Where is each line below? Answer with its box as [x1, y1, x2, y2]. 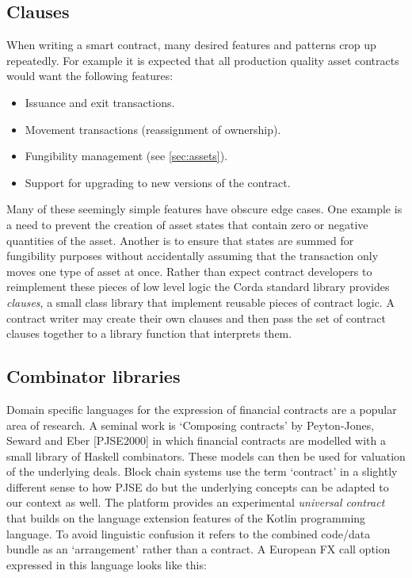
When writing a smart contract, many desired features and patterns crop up [6, 36, 376, 53]
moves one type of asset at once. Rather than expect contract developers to [6, 262, 372, 279]
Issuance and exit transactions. [25, 94, 175, 110]
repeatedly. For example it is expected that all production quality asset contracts [6, 52, 399, 68]
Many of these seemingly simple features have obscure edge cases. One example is [6, 201, 402, 217]
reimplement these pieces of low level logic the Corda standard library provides [6, 278, 390, 295]
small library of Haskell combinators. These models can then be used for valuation [6, 447, 406, 464]
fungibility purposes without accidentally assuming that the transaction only [6, 247, 379, 264]
